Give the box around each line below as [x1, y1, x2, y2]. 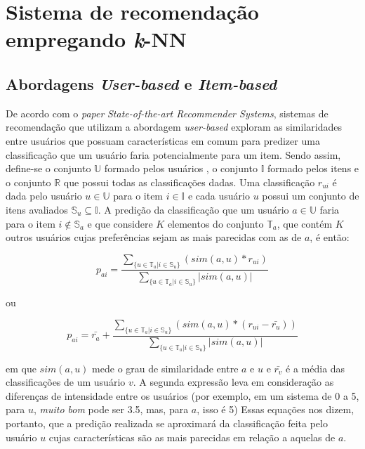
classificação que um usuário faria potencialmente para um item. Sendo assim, [6, 147, 341, 162]
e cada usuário [187, 188, 250, 203]
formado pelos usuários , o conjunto [104, 161, 258, 176]
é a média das [286, 360, 345, 375]
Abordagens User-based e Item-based [6, 72, 277, 94]
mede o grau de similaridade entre [92, 360, 239, 375]
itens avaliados [6, 202, 68, 216]
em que [6, 360, 36, 375]
